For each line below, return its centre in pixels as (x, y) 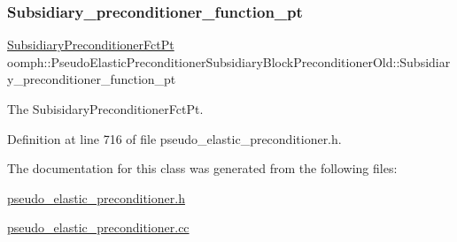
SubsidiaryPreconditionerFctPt (91, 45)
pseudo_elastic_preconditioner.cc (98, 227)
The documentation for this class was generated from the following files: (202, 168)
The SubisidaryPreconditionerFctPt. (105, 109)
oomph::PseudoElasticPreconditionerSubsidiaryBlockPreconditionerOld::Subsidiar (229, 61)
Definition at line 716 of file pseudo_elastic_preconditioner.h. (174, 138)
